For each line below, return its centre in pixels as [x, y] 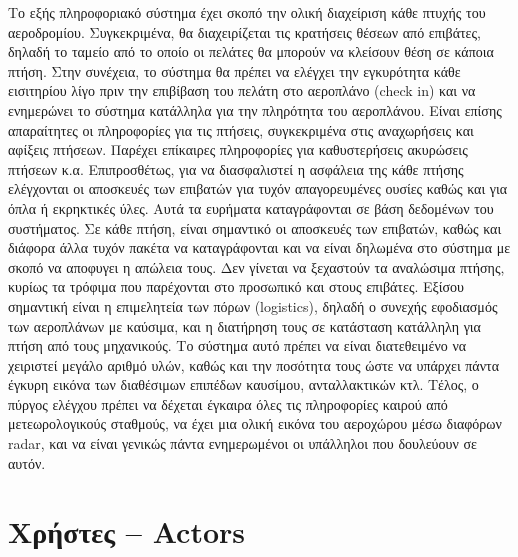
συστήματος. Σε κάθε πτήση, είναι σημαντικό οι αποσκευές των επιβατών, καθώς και [255, 227]
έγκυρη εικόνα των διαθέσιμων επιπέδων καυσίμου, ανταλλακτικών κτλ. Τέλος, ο [243, 384]
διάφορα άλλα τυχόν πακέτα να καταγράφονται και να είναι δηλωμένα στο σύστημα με [259, 247]
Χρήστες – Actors [127, 531]
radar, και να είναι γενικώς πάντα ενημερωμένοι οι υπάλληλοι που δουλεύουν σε [242, 443]
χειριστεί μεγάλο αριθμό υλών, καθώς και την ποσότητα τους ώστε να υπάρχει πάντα [253, 364]
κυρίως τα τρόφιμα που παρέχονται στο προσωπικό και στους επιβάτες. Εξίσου [236, 286]
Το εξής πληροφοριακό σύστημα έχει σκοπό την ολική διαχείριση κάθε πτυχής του [247, 12]
